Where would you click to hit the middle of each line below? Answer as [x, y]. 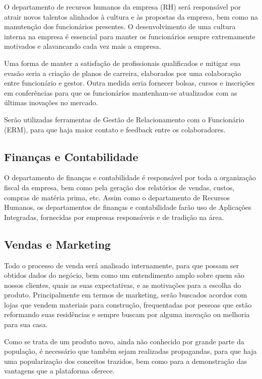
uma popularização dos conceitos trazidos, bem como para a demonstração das [125, 361]
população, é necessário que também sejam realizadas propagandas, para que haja [130, 351]
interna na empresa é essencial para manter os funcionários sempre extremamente [130, 36]
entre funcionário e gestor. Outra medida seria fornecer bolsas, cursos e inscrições [129, 83]
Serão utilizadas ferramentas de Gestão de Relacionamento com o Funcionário [124, 119]
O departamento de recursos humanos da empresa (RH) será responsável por [122, 7]
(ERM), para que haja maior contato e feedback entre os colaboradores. [115, 129]
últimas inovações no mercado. [51, 102]
